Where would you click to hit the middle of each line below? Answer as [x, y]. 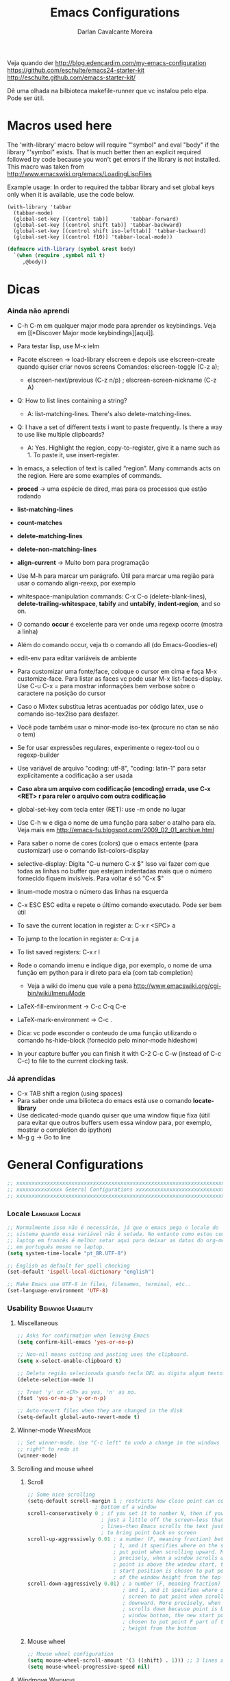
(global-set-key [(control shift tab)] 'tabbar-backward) [98, 225]
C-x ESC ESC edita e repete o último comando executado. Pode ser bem [119, 905]
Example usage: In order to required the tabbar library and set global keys [111, 187]
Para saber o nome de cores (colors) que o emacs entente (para [107, 843]
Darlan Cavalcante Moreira [115, 32]
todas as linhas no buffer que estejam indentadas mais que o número [114, 871]
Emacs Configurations [115, 13]
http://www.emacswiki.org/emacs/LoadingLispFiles [79, 173]
